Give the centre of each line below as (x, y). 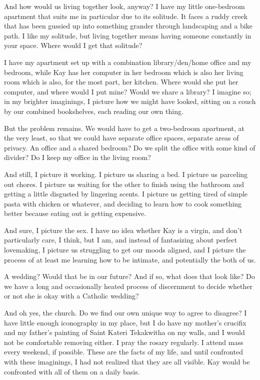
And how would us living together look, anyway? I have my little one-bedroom (124, 6)
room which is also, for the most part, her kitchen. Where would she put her (121, 82)
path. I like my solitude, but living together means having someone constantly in (128, 35)
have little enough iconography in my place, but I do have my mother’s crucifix (125, 322)
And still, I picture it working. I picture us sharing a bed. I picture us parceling (126, 174)
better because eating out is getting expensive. (75, 213)
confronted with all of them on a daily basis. (72, 371)
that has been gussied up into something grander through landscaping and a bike (128, 26)
